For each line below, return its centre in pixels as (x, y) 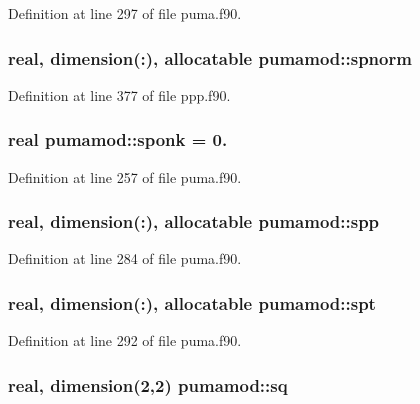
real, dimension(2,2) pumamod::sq (148, 384)
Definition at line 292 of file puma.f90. (125, 340)
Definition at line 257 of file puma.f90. (125, 176)
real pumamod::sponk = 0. (118, 139)
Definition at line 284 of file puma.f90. (125, 258)
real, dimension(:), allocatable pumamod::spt (192, 302)
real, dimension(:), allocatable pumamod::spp (194, 221)
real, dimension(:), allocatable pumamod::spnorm (210, 57)
